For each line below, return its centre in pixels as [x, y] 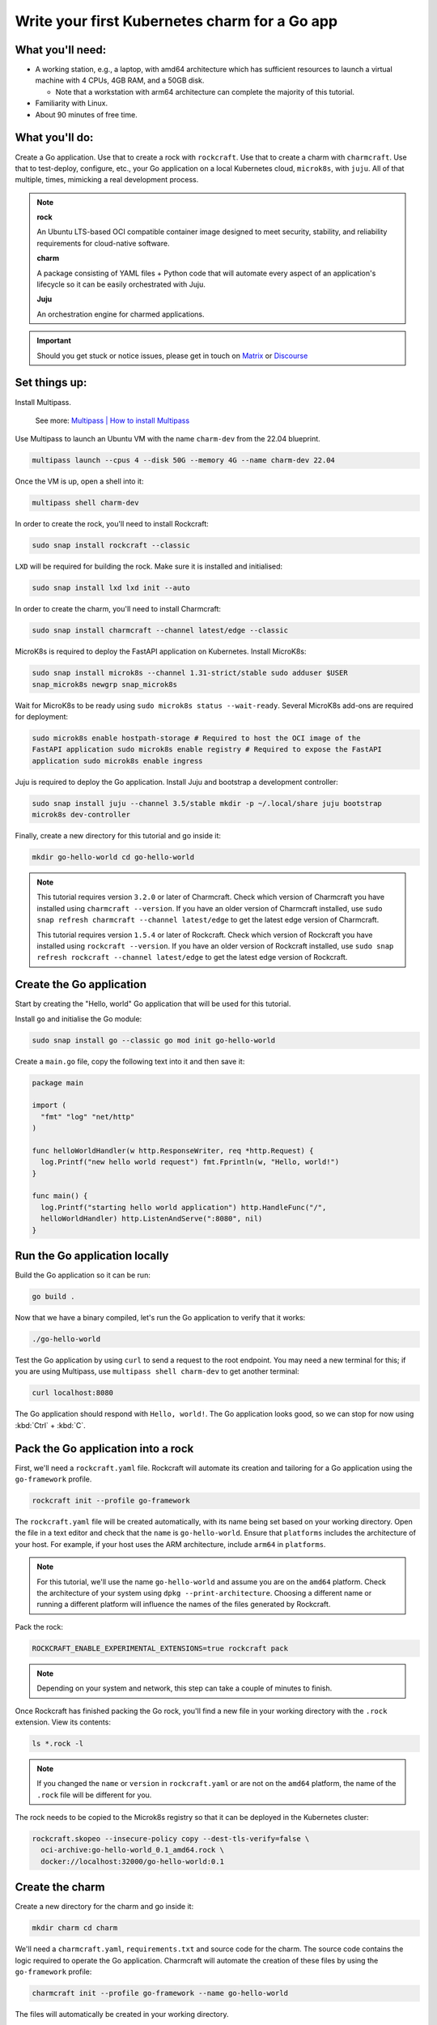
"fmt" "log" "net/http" [88, 1117]
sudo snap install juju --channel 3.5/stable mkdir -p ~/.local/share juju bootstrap [207, 803]
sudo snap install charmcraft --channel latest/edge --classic [160, 631]
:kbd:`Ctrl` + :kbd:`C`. [50, 1425]
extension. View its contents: [63, 1722]
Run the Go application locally [92, 1256]
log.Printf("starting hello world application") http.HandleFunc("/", [184, 1207]
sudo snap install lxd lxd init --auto [111, 588]
